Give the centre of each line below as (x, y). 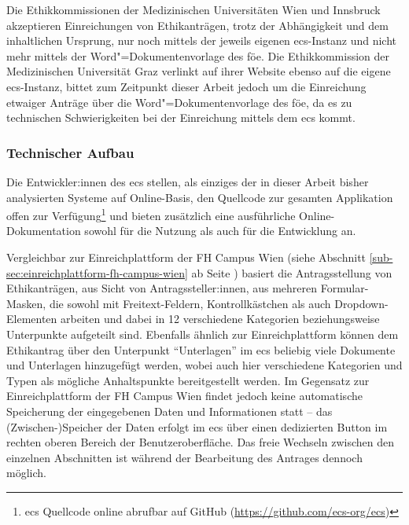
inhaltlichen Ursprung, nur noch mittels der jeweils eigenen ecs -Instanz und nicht (202, 40)
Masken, (26, 303)
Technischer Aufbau (70, 152)
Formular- (345, 288)
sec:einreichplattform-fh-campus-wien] (97, 272)
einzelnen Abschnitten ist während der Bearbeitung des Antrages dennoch (184, 457)
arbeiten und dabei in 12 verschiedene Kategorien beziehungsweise (220, 319)
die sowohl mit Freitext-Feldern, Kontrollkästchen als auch (190, 303)
